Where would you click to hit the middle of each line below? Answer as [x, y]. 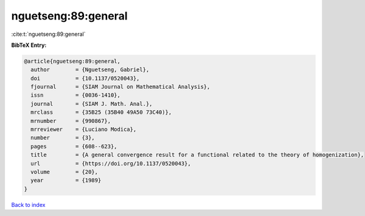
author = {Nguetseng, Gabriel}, [90, 70]
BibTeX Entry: [29, 45]
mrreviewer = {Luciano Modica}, [84, 130]
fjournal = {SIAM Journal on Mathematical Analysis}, [120, 87]
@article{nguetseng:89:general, [72, 61]
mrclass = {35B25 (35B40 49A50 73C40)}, [101, 112]
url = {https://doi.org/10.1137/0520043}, [111, 163]
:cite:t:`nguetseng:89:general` [48, 34]
